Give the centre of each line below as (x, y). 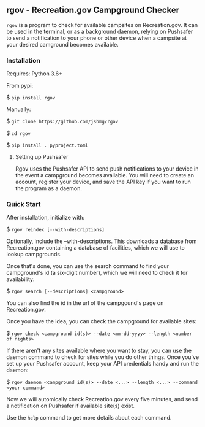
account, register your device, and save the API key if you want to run (103, 182)
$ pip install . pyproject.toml (47, 145)
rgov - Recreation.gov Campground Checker (93, 10)
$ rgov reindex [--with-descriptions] (56, 229)
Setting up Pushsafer (42, 157)
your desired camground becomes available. (63, 44)
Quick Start (24, 204)
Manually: (19, 109)
